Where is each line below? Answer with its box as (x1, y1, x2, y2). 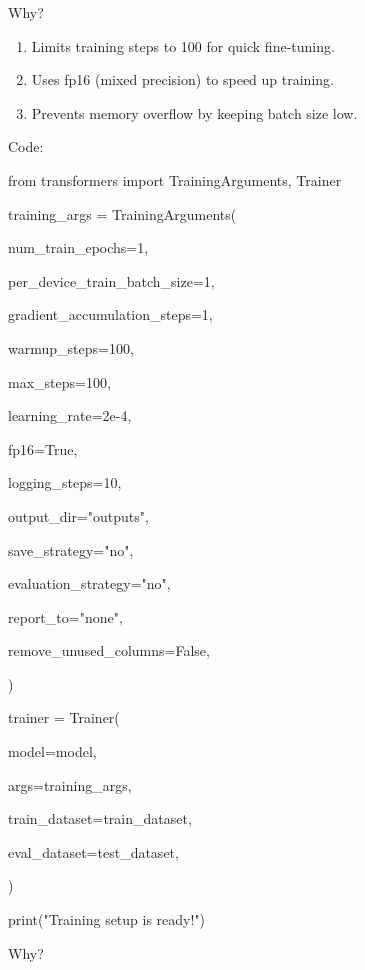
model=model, (8, 741, 97, 762)
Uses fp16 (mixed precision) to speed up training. (31, 69, 334, 90)
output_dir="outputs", (8, 505, 149, 526)
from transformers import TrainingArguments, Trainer (8, 169, 342, 190)
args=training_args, (8, 774, 132, 795)
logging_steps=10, (8, 472, 122, 493)
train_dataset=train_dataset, (8, 808, 192, 829)
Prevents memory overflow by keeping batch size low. (31, 102, 358, 123)
